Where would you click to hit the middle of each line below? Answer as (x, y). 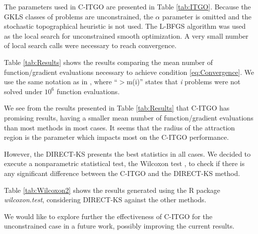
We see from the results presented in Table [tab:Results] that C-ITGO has (117, 108)
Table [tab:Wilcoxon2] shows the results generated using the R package (112, 190)
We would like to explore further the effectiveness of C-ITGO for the (108, 216)
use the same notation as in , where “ (61, 82)
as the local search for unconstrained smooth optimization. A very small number (126, 35)
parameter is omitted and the (207, 16)
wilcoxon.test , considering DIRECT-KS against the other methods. (105, 200)
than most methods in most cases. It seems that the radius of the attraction (120, 127)
